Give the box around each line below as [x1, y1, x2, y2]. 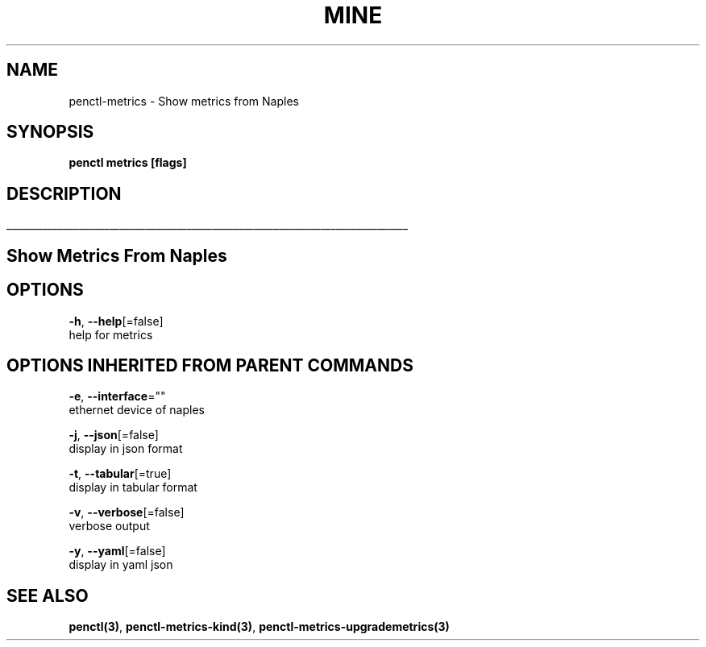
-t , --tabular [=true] [69, 467, 172, 481]
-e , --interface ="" [69, 389, 166, 404]
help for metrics [69, 327, 153, 342]
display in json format [69, 442, 183, 456]
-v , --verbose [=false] [69, 505, 185, 520]
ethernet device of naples [69, 403, 205, 417]
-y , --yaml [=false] [69, 544, 166, 558]
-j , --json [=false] [69, 428, 159, 442]
